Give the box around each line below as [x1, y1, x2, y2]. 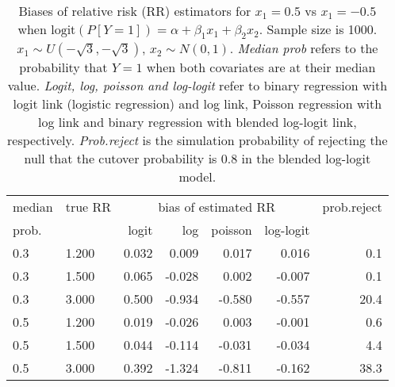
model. [178, 167, 217, 186]
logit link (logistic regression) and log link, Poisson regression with [13, 94, 382, 113]
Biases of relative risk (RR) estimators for [18, 2, 251, 20]
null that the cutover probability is [24, 149, 217, 168]
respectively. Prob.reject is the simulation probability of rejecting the [7, 131, 388, 150]
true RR [65, 197, 112, 216]
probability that [19, 58, 108, 77]
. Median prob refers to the [229, 39, 378, 58]
